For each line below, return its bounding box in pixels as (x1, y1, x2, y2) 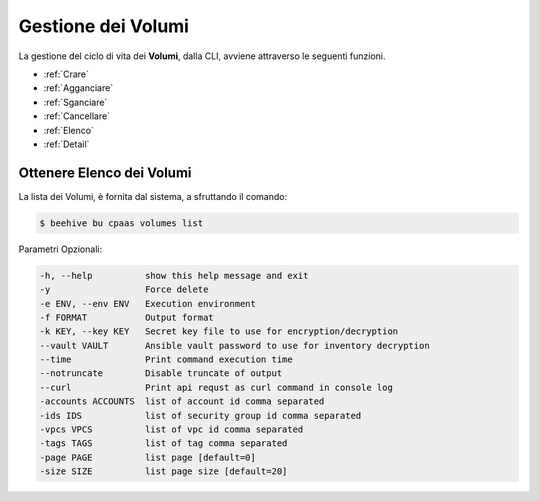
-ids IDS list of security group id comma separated (39, 410, 362, 421)
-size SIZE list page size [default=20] (39, 466, 288, 477)
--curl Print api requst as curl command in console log (39, 381, 394, 393)
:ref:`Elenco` (43, 124, 95, 136)
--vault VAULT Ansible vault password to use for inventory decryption (39, 340, 430, 351)
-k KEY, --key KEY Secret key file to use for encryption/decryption (39, 326, 399, 337)
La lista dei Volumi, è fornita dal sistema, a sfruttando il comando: (18, 190, 288, 202)
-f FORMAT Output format (39, 311, 214, 323)
